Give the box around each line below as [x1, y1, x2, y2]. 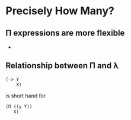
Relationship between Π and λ [5, 61, 119, 71]
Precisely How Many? [5, 4, 115, 18]
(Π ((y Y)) [5, 103, 33, 109]
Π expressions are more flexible [5, 28, 125, 38]
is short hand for [5, 92, 46, 99]
